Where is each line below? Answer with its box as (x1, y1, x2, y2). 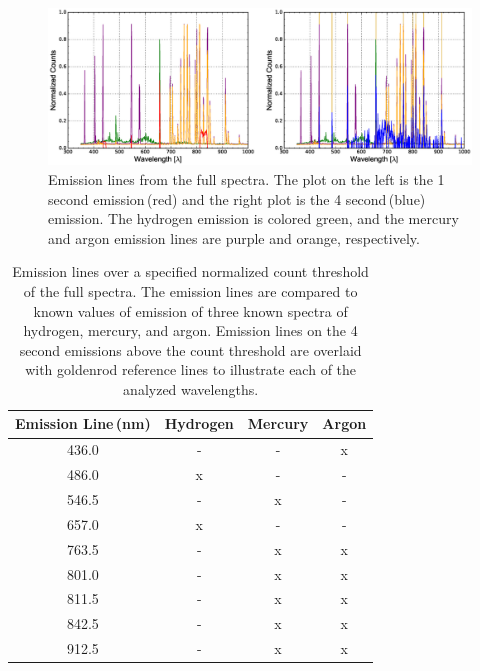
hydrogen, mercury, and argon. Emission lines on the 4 (23, 320, 358, 341)
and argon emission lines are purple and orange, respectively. (48, 227, 420, 248)
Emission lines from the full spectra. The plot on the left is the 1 (48, 168, 445, 189)
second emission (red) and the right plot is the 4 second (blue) (48, 188, 426, 209)
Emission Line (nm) (15, 413, 151, 434)
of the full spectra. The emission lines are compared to (23, 280, 358, 301)
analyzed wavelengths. (123, 378, 259, 399)
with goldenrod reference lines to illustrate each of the (25, 359, 357, 380)
